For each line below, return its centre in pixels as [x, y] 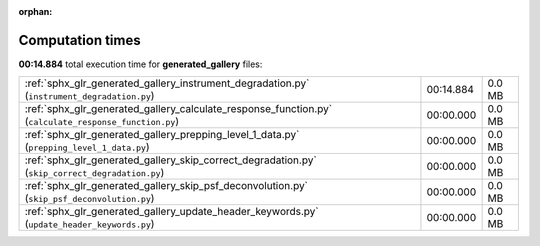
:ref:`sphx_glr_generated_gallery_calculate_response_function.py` [178, 109]
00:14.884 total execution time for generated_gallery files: [140, 64]
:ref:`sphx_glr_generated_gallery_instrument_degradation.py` [167, 83]
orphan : [35, 11]
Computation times [79, 40]
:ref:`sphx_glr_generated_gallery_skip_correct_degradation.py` [170, 160]
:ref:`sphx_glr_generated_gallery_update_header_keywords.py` [171, 212]
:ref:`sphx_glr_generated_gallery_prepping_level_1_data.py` [162, 135]
